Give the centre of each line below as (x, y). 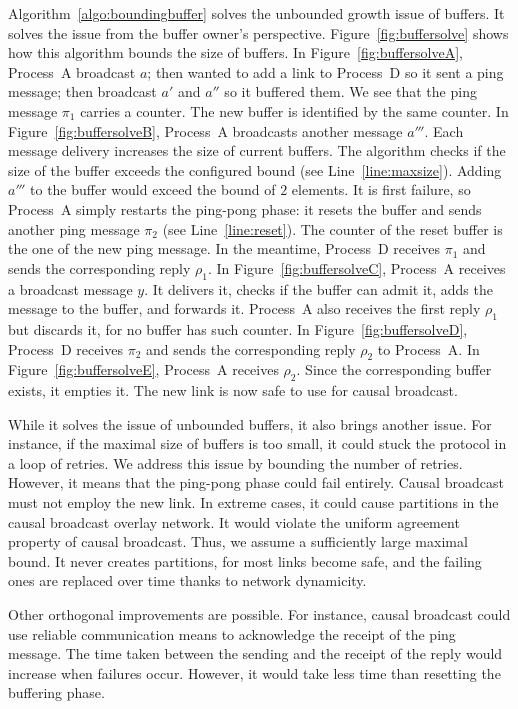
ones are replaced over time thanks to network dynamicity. (187, 580)
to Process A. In (428, 348)
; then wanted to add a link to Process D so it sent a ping (325, 71)
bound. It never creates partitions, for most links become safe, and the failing (245, 560)
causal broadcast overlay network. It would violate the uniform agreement (234, 521)
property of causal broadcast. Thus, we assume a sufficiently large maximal (238, 541)
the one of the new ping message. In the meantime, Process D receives (224, 248)
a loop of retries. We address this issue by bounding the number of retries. (235, 462)
